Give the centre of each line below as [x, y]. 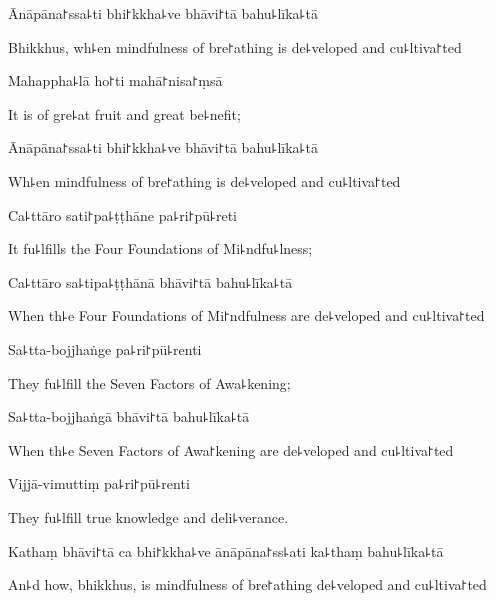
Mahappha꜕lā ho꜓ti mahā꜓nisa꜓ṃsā [115, 80]
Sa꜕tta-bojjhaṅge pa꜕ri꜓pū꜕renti [105, 348]
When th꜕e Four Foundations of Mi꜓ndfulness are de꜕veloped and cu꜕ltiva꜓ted [246, 315]
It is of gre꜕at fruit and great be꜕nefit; [124, 113]
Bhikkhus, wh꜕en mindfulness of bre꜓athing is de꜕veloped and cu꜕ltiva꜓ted [235, 46]
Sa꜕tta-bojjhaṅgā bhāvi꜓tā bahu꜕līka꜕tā [129, 416]
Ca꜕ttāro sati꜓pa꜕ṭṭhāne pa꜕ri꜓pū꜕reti [123, 214]
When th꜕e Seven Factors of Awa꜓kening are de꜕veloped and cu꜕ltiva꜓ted [231, 449]
